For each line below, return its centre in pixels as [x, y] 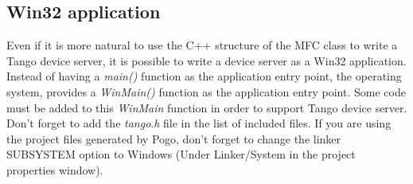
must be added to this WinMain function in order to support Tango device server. [207, 107]
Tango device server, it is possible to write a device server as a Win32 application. [206, 60]
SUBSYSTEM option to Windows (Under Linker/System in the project [181, 154]
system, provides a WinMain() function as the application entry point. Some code [206, 91]
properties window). [55, 169]
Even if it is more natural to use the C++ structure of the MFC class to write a [202, 45]
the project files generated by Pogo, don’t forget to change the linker [174, 138]
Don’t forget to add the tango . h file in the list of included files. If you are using [199, 123]
